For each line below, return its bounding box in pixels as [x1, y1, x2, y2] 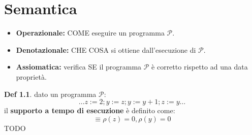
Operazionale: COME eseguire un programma [16, 27, 165, 38]
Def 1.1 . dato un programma [4, 88, 97, 99]
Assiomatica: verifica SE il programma [16, 61, 142, 72]
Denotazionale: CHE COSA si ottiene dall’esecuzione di [16, 44, 196, 55]
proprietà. [16, 71, 47, 82]
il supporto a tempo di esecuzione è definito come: [4, 105, 175, 116]
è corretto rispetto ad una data [151, 61, 248, 72]
